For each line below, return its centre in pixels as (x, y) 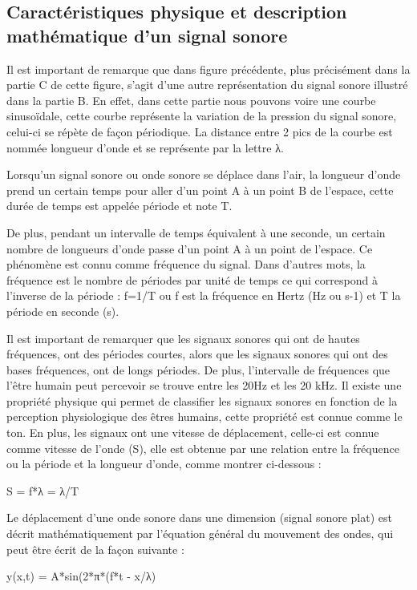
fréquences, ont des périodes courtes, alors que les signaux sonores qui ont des (197, 354)
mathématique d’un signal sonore (147, 35)
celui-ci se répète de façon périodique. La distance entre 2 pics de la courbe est (200, 131)
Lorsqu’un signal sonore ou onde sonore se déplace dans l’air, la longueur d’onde (204, 174)
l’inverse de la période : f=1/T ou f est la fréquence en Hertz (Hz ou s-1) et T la (204, 295)
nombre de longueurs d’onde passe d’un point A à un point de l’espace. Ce (190, 248)
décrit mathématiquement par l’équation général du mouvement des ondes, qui (200, 533)
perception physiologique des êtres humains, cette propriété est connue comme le (204, 416)
